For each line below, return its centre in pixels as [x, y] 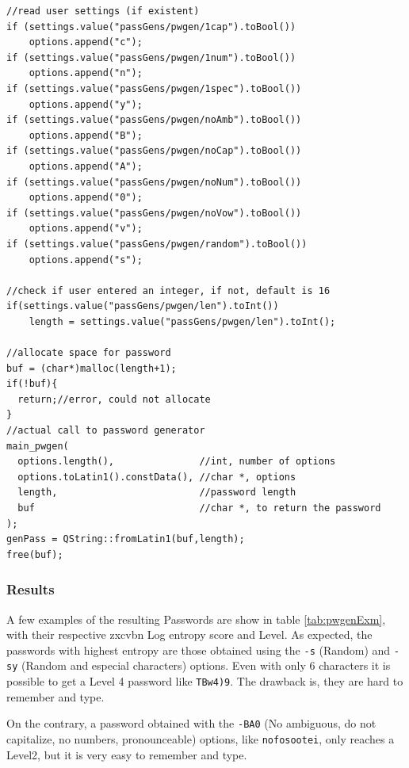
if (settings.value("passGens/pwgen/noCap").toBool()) [154, 151]
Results [31, 589]
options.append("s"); [86, 260]
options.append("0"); [86, 198]
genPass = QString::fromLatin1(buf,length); [126, 539]
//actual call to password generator [106, 431]
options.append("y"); [86, 104]
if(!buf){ [32, 384]
